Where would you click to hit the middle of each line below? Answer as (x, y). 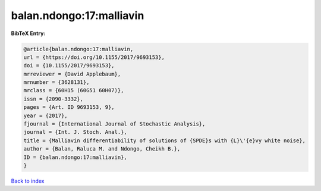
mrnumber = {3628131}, (56, 82)
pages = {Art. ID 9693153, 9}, (69, 107)
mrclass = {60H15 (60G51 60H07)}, (74, 90)
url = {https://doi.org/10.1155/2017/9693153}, (94, 57)
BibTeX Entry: (28, 33)
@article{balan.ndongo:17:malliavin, (78, 49)
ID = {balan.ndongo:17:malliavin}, (75, 157)
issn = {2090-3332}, (53, 99)
